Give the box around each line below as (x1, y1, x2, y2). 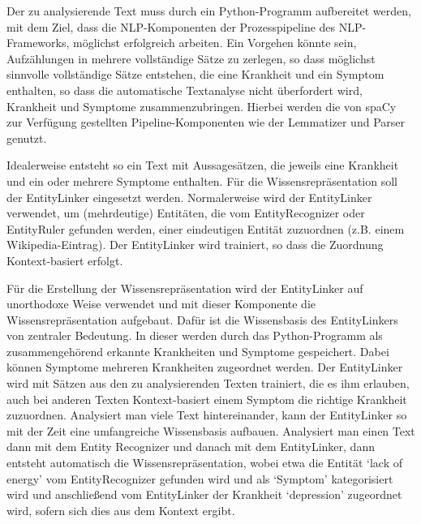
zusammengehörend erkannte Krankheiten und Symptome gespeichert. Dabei (6, 342, 389, 359)
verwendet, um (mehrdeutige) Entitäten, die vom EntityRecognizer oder (6, 204, 365, 221)
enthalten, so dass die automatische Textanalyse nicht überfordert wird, (6, 81, 363, 98)
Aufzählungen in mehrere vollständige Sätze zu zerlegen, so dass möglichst (6, 49, 376, 67)
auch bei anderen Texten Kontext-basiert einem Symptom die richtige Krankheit (6, 390, 407, 407)
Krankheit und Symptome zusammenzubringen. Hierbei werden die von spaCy (6, 97, 397, 114)
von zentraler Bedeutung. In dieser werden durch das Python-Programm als (6, 327, 383, 344)
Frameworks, (6, 34, 70, 51)
